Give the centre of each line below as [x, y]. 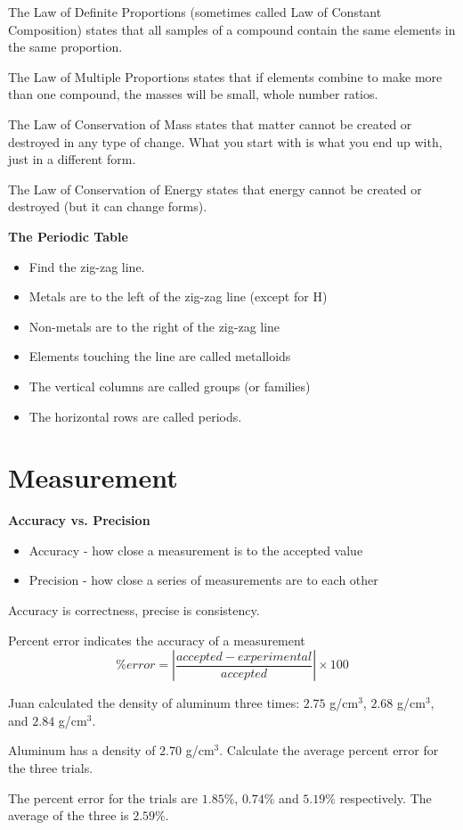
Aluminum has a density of [82, 750]
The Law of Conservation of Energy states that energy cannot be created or [215, 189]
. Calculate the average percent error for [329, 750]
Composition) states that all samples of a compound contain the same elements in [232, 29]
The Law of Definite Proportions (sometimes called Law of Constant [195, 12]
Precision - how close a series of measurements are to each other [203, 580]
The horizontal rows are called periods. [135, 416]
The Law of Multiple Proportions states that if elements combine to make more [225, 76]
